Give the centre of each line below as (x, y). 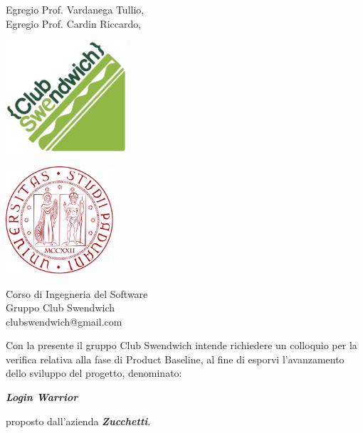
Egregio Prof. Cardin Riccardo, (74, 23)
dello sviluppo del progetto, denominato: (94, 373)
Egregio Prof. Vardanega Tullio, (75, 9)
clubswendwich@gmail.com (64, 321)
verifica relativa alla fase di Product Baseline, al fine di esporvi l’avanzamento (175, 359)
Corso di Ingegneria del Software (77, 293)
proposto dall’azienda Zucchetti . (78, 421)
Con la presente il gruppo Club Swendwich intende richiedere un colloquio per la (181, 345)
